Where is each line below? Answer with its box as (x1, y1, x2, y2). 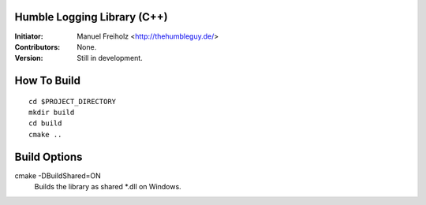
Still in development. (77, 54, 144, 63)
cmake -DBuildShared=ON (14, 170, 102, 181)
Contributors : (14, 42, 61, 51)
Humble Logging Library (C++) (14, 10, 169, 24)
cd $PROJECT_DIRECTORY (28, 97, 117, 106)
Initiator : (14, 32, 43, 41)
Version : (14, 54, 43, 63)
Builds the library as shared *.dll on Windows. (34, 182, 181, 192)
